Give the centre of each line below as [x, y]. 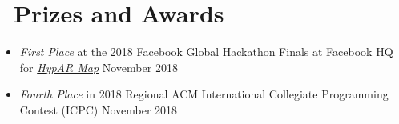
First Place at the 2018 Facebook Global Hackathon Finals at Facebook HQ [206, 52]
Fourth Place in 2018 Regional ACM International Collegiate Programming [204, 94]
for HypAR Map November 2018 [99, 67]
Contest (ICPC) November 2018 [99, 109]
